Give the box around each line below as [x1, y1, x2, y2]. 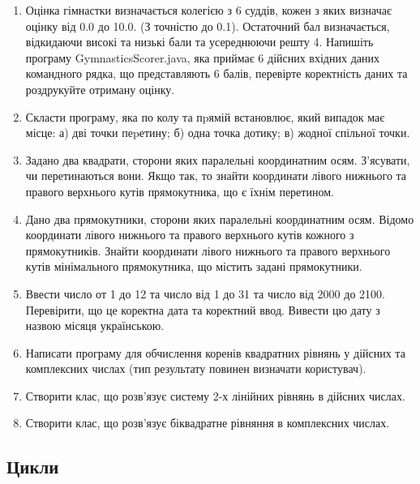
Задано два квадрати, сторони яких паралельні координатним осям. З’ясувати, [25, 151, 410, 168]
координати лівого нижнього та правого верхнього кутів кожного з [25, 226, 354, 243]
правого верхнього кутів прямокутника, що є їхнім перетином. [25, 182, 334, 199]
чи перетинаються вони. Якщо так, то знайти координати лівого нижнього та [25, 167, 407, 184]
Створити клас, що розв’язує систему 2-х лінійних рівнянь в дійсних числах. [25, 387, 405, 404]
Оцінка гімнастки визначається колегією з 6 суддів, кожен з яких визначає [25, 2, 392, 18]
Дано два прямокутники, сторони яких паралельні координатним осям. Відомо [25, 210, 414, 227]
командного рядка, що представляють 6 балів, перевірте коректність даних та [25, 65, 408, 82]
